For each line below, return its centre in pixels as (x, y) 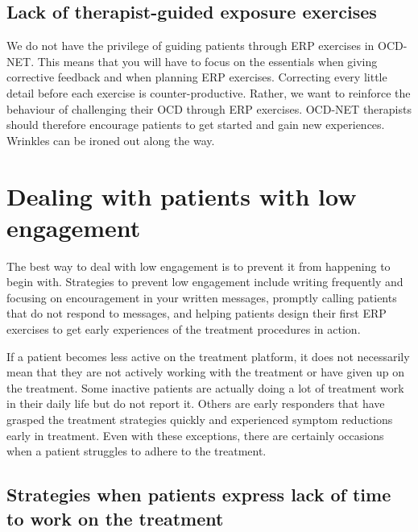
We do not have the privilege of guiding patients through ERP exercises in (190, 46)
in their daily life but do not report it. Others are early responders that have (196, 403)
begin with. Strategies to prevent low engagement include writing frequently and (205, 282)
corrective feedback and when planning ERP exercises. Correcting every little (197, 77)
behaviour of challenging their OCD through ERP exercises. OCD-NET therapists (209, 108)
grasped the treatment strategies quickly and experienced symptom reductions (200, 420)
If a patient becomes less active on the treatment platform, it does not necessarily (208, 356)
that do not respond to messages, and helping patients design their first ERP (197, 313)
